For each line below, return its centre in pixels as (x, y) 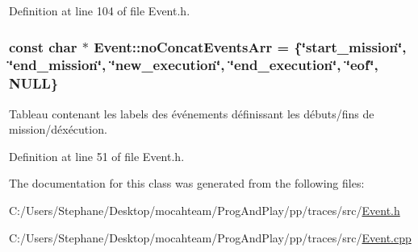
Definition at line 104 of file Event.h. (100, 10)
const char (43, 46)
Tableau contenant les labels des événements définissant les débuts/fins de (192, 113)
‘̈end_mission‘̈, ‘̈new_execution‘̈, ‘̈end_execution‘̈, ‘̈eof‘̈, (194, 65)
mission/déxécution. (58, 129)
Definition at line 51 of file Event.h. (97, 156)
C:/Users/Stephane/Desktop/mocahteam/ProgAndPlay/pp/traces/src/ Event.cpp (210, 237)
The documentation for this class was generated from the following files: (187, 183)
